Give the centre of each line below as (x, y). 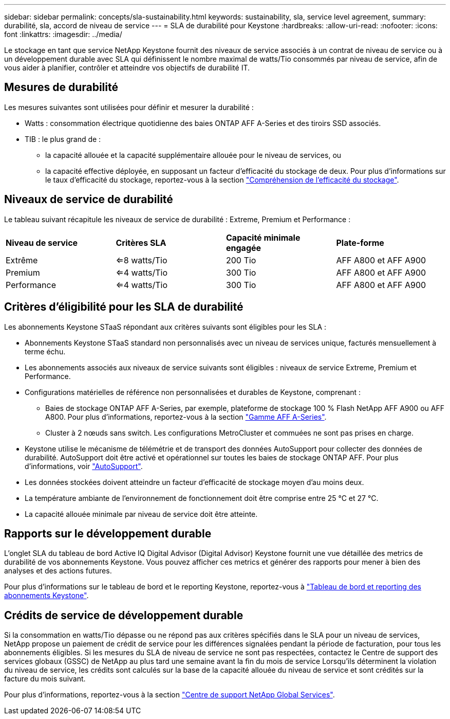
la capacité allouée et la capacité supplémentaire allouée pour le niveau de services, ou (193, 155)
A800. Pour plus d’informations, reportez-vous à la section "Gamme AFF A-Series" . (186, 417)
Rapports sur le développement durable (108, 533)
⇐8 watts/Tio (142, 260)
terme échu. (45, 351)
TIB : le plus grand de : (63, 139)
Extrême (22, 260)
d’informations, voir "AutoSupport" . (84, 466)
